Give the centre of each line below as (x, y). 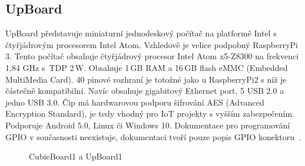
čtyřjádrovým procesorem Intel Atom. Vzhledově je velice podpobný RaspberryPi (152, 44)
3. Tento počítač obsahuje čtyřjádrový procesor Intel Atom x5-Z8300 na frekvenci (152, 56)
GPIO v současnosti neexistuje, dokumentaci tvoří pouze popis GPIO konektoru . (153, 136)
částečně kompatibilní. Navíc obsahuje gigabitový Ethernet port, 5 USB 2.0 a (145, 91)
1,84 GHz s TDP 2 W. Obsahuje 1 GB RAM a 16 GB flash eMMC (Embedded (147, 67)
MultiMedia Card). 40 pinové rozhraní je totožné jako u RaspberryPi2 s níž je (146, 79)
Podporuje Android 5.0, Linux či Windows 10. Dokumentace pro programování (148, 125)
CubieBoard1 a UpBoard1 (76, 156)
